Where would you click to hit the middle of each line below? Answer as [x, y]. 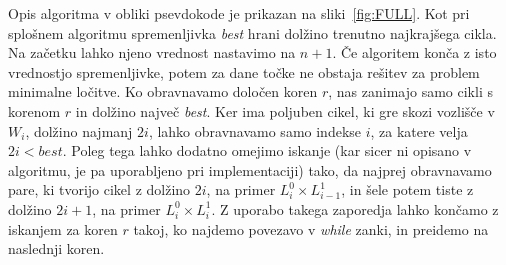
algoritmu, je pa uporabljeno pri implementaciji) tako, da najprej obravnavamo [250, 169]
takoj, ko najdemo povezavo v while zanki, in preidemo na [311, 228]
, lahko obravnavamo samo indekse [255, 130]
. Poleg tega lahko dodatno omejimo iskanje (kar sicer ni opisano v [267, 150]
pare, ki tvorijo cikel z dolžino [99, 189]
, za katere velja [419, 130]
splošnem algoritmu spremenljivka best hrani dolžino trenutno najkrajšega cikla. [252, 32]
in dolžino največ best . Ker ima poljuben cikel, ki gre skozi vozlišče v [285, 110]
